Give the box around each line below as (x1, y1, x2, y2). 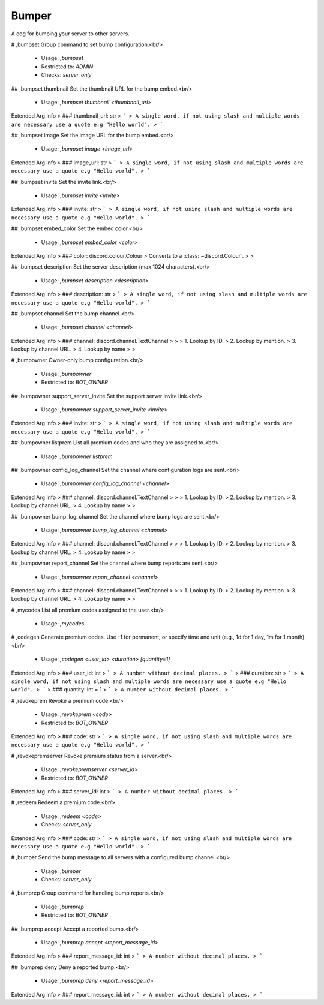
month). (286, 633, 306, 641)
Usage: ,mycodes (41, 620, 85, 627)
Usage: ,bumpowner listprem (41, 453, 113, 460)
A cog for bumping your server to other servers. (11, 30, 130, 37)
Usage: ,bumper (41, 867, 81, 875)
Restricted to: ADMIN (41, 63, 94, 70)
